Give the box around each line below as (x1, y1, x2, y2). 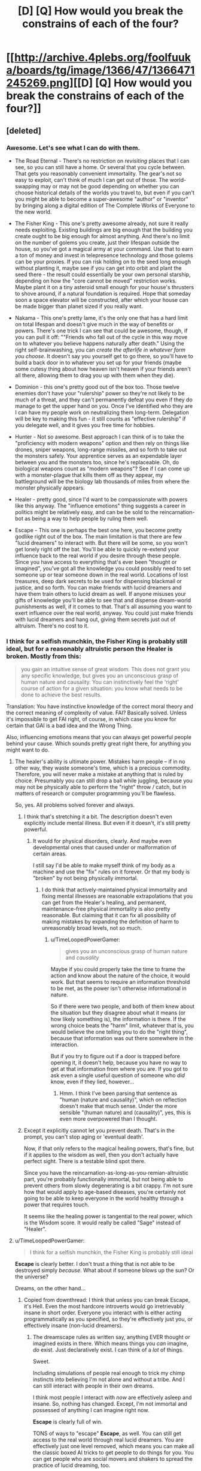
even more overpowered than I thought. (59, 1115, 157, 1122)
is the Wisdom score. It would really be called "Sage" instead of (23, 1219, 181, 1226)
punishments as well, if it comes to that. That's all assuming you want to (14, 603, 193, 610)
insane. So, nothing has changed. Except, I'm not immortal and (32, 1400, 187, 1407)
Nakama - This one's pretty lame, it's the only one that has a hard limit (14, 314, 188, 322)
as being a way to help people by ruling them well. (25, 515, 148, 522)
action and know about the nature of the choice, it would (50, 972, 190, 979)
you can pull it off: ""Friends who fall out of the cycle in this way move (14, 333, 188, 340)
